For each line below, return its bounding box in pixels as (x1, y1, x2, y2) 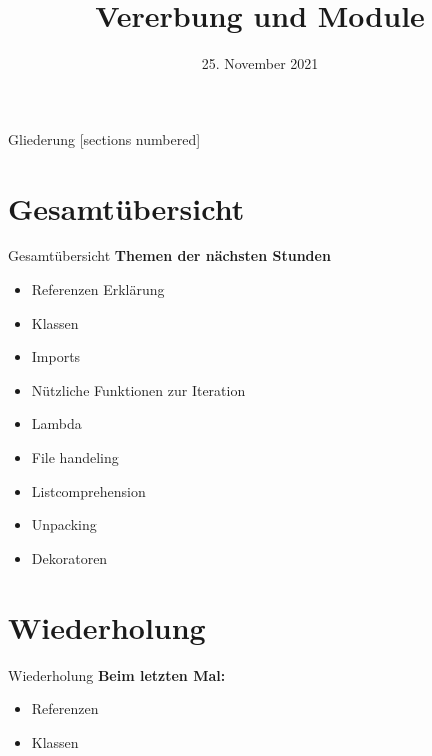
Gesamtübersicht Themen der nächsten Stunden (8, 245, 331, 266)
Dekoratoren (31, 547, 108, 568)
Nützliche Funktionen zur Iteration (31, 379, 246, 400)
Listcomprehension (31, 480, 146, 501)
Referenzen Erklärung (31, 279, 165, 300)
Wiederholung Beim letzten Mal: (8, 664, 226, 685)
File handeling (31, 447, 119, 467)
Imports (31, 346, 81, 367)
